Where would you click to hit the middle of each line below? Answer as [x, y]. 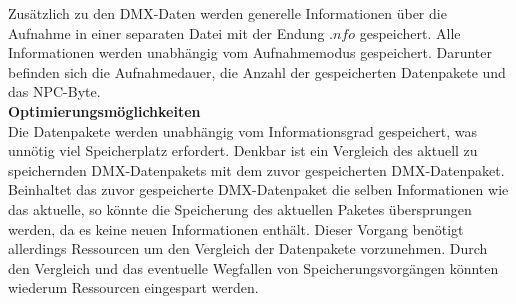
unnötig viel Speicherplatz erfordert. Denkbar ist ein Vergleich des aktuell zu [243, 150]
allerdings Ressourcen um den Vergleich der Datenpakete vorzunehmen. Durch [248, 248]
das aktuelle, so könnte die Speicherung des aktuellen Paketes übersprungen [240, 208]
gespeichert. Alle [410, 32]
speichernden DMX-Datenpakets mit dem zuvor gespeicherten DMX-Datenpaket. [256, 169]
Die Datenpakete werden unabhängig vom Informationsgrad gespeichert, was [242, 130]
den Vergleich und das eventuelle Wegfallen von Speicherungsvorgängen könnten [253, 267]
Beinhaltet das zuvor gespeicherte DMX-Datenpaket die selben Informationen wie [258, 189]
